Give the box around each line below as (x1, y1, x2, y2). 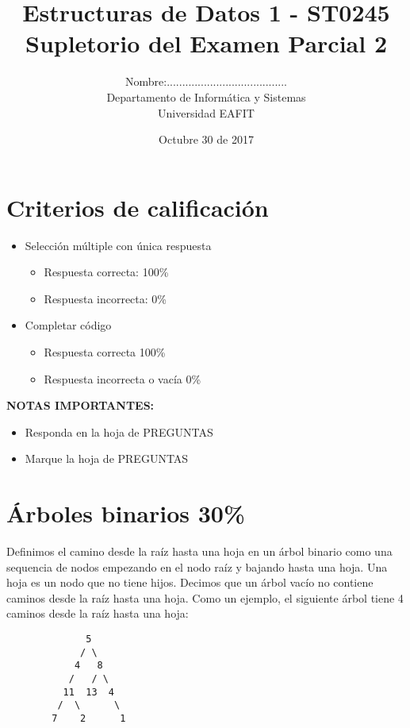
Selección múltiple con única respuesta (25, 237, 212, 253)
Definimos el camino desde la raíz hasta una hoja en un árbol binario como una (6, 543, 393, 560)
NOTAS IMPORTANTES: (6, 397, 155, 414)
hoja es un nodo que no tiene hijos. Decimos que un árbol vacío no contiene (6, 574, 374, 591)
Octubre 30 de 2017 (159, 131, 254, 148)
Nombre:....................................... (125, 73, 287, 90)
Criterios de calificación (6, 191, 269, 223)
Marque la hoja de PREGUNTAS (25, 450, 189, 467)
